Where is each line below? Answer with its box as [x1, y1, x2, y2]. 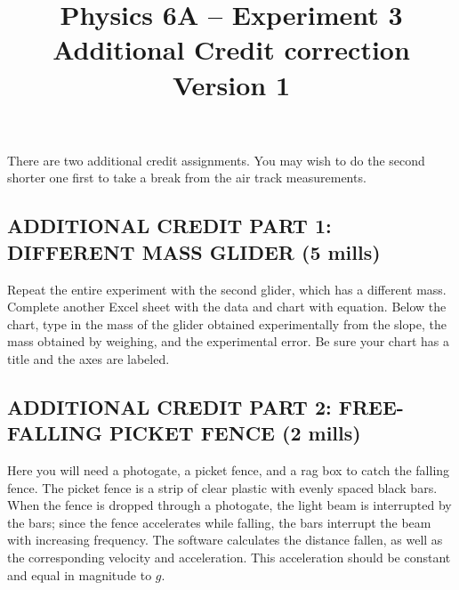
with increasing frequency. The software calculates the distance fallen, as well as [7, 530, 443, 549]
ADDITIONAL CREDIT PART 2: [7, 392, 332, 420]
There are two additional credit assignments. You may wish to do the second [7, 150, 425, 169]
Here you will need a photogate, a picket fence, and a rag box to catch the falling [7, 461, 450, 480]
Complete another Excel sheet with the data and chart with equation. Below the [7, 297, 447, 316]
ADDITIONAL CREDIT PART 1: [7, 212, 332, 239]
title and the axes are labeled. [7, 349, 170, 368]
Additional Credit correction [52, 31, 410, 68]
